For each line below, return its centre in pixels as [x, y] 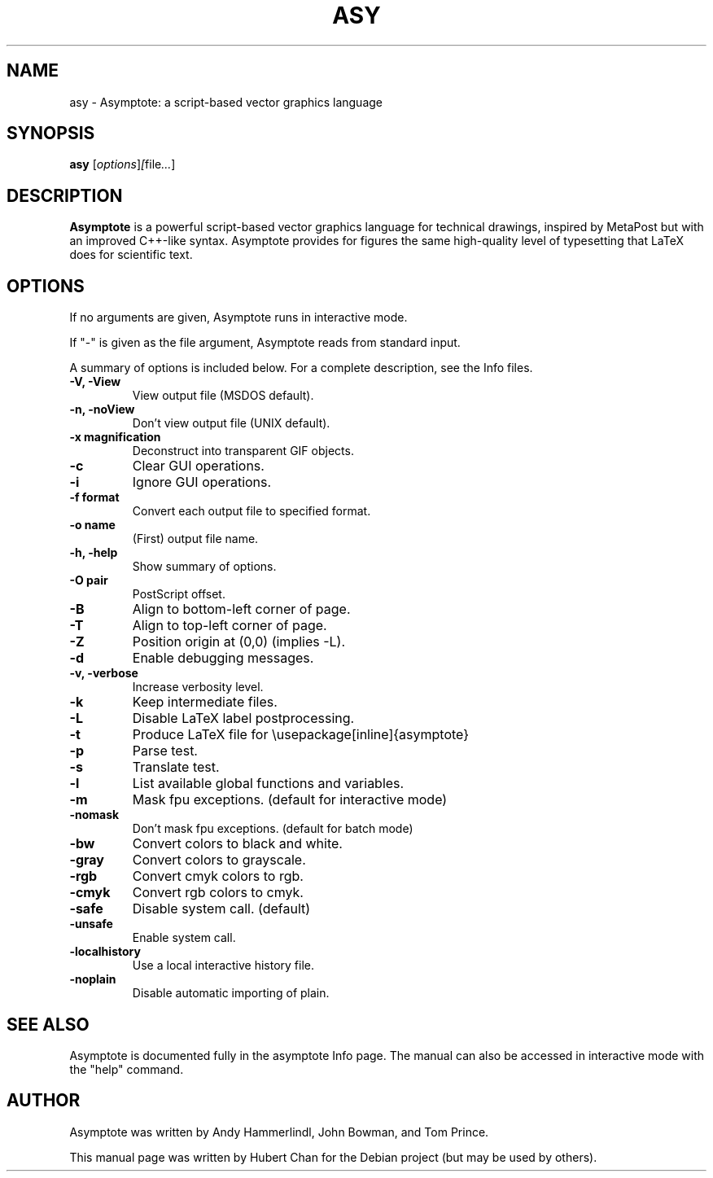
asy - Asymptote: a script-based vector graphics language [226, 102]
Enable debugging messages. [223, 658]
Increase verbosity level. [198, 687]
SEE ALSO [48, 1024]
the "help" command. [127, 1069]
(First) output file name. [195, 539]
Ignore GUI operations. [202, 482]
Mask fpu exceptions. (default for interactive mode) [290, 800]
